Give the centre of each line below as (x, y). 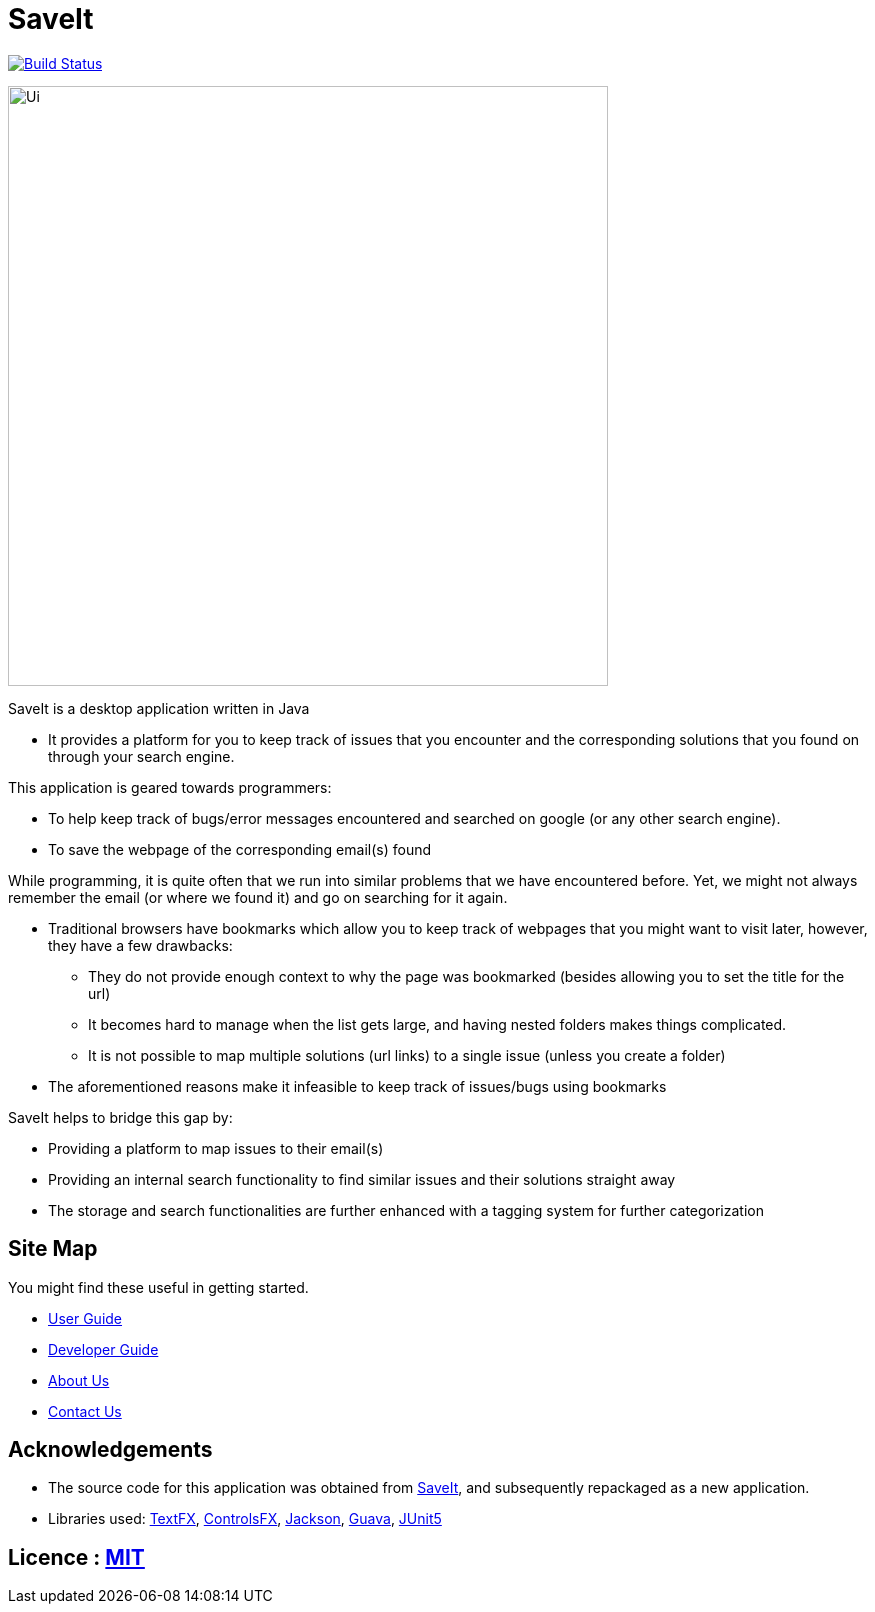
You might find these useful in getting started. (158, 1287)
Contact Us (85, 1411)
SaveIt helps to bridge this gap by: (120, 1117)
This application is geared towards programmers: (170, 787)
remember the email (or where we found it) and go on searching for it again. (258, 897)
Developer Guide (103, 1349)
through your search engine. (141, 756)
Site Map (53, 1249)
